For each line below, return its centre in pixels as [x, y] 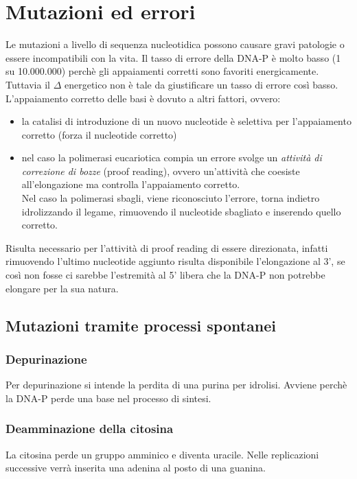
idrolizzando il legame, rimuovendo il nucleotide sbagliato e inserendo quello [181, 211]
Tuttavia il [28, 84]
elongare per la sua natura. [62, 288]
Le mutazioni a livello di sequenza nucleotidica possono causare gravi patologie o [175, 44]
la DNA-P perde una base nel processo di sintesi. [108, 398]
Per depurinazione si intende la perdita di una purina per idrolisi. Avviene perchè [176, 385]
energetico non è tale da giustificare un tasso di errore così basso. [201, 84]
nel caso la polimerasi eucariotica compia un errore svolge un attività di [172, 157]
